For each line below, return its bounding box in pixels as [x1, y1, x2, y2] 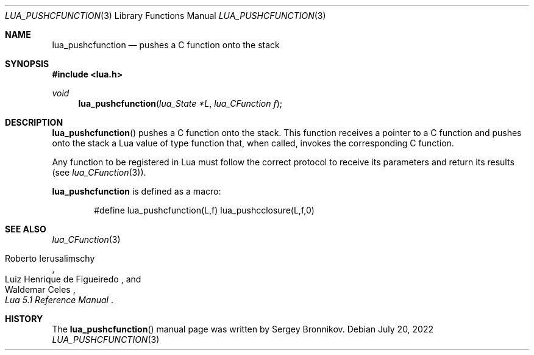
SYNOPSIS [5, 59, 49, 69]
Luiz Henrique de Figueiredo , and [5, 274, 141, 284]
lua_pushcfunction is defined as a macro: [52, 186, 221, 196]
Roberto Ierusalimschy [5, 253, 95, 264]
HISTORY [5, 314, 43, 324]
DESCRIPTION [5, 117, 63, 127]
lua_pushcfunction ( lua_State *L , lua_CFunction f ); [78, 98, 283, 109]
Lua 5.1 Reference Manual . [5, 295, 113, 305]
